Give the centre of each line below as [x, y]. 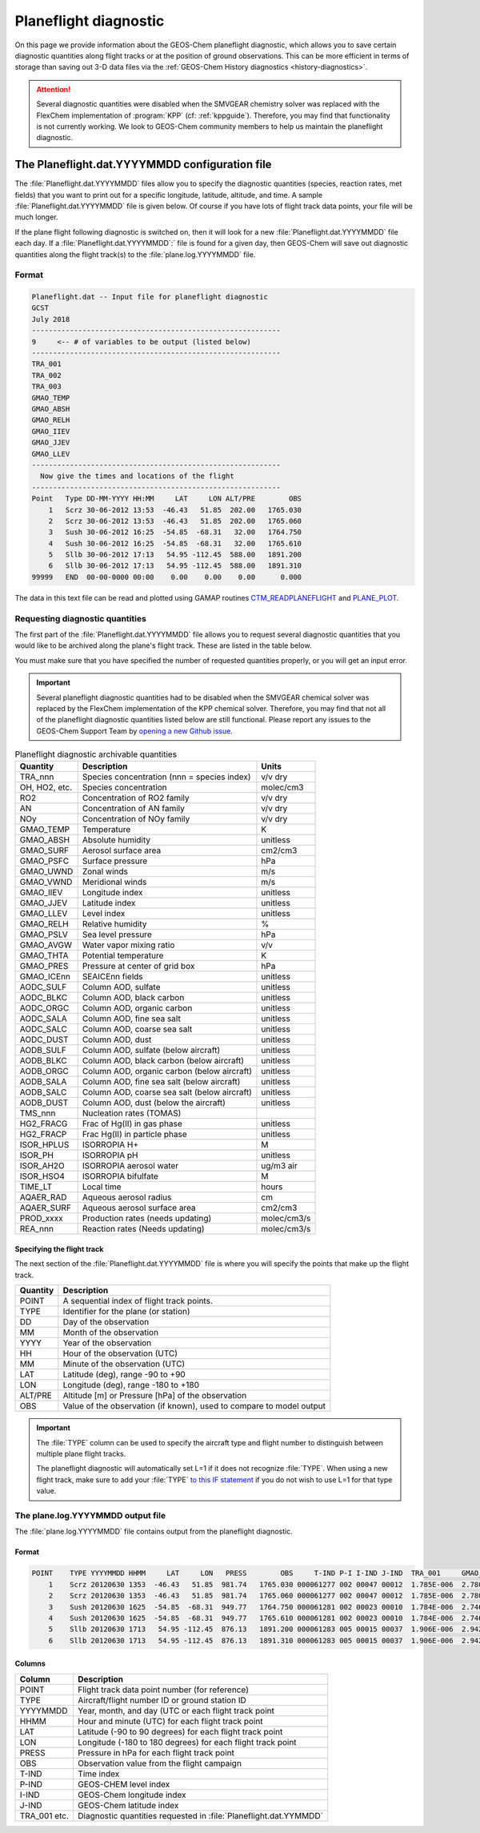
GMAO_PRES [44, 967]
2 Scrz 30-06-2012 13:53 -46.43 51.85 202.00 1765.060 [175, 521]
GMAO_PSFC [44, 861]
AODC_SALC [43, 1029]
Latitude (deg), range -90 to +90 [124, 1375]
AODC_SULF [43, 987]
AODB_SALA [43, 1082]
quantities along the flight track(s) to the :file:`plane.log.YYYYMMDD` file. [135, 254]
